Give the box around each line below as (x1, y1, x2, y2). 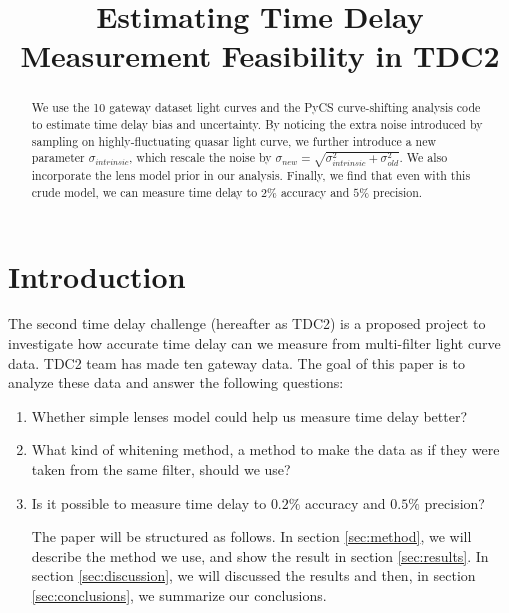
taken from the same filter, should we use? (31, 459, 291, 479)
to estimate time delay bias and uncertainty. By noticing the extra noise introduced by (31, 116, 483, 133)
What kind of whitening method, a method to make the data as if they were (31, 439, 500, 460)
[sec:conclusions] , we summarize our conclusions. (31, 584, 327, 605)
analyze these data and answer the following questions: (8, 372, 344, 393)
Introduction (8, 255, 186, 296)
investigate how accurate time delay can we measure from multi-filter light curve (8, 333, 501, 354)
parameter (31, 149, 85, 166)
